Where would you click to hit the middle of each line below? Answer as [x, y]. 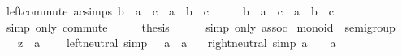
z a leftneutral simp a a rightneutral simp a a [177, 43]
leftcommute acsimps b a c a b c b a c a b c [170, 11]
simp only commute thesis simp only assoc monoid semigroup [201, 26]
